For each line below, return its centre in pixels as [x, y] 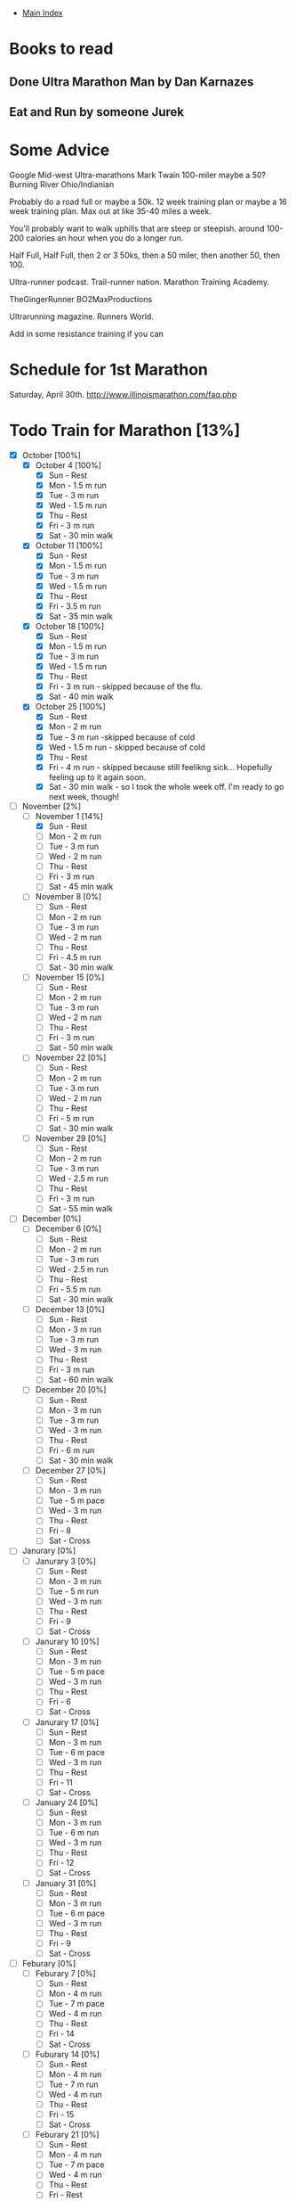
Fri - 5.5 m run [75, 1289]
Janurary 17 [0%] [67, 1722]
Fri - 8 [60, 1531]
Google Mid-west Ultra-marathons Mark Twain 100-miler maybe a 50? [138, 175]
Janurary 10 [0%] [67, 1642]
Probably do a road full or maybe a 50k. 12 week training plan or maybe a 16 [148, 201]
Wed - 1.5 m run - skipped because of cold [127, 747]
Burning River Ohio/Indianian [62, 184]
